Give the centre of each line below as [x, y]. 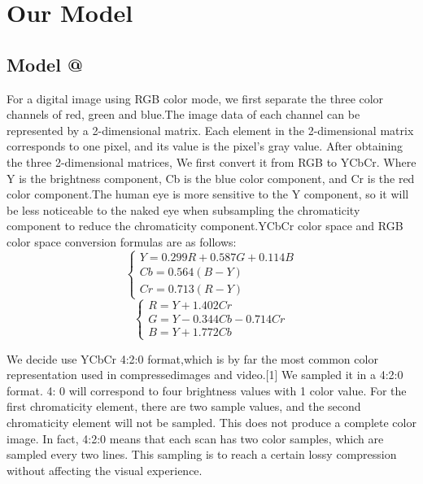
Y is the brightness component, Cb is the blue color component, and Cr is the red [211, 178]
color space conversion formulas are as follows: [122, 241]
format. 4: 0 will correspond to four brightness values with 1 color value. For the [207, 390]
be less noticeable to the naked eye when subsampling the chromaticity [183, 209]
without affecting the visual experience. [105, 470]
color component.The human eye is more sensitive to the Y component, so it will [208, 194]
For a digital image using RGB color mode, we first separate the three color [195, 98]
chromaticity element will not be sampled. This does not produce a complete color [211, 423]
